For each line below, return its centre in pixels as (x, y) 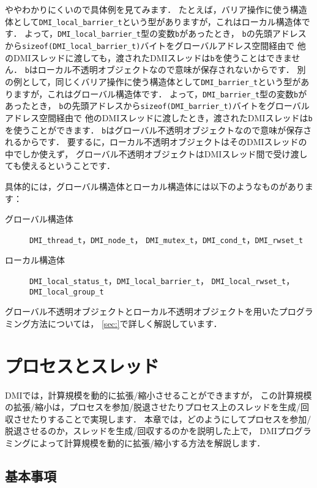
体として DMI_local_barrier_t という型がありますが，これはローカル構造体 (153, 21)
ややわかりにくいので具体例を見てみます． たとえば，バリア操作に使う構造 (156, 9)
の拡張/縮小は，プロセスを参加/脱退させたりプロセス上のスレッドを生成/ (153, 407)
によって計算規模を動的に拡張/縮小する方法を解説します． (148, 442)
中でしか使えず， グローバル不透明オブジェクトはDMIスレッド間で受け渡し (156, 153)
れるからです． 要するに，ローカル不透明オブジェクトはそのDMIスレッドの (156, 142)
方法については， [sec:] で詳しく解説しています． (126, 323)
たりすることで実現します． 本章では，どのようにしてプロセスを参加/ (171, 419)
